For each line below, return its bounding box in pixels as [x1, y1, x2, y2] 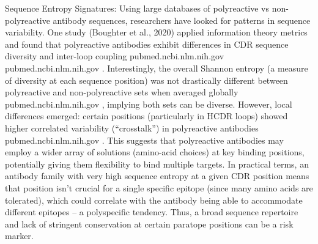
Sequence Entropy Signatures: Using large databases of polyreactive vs [5, 2, 270, 14]
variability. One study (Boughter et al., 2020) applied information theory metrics [5, 26, 308, 39]
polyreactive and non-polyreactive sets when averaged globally [5, 86, 239, 98]
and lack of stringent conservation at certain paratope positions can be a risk [5, 217, 294, 230]
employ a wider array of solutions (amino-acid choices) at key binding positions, [5, 146, 305, 158]
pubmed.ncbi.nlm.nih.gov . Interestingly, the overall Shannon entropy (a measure [5, 61, 308, 74]
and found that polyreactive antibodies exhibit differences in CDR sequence [5, 37, 289, 50]
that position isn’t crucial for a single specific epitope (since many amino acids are [5, 181, 313, 194]
